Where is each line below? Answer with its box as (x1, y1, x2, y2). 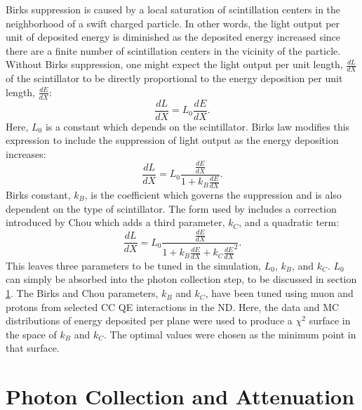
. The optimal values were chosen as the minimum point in (103, 326, 356, 341)
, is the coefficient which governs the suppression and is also (84, 187, 342, 202)
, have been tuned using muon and (205, 286, 354, 300)
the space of (6, 326, 57, 341)
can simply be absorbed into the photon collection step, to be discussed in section (6, 272, 357, 286)
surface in (309, 313, 351, 328)
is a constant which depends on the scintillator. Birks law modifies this (45, 119, 350, 133)
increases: (6, 146, 46, 161)
